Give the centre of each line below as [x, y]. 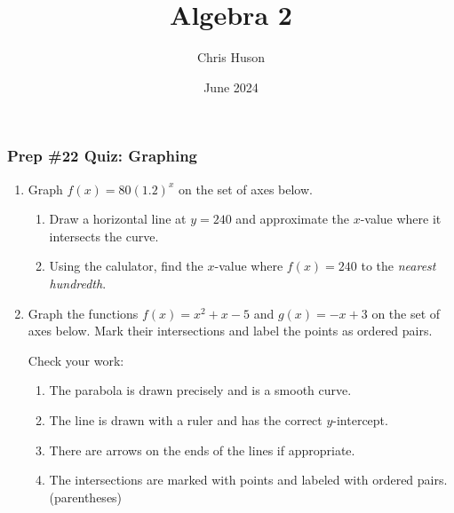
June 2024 [231, 87]
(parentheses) [86, 497]
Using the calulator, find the [126, 266]
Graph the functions [83, 313]
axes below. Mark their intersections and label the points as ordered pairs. [230, 331]
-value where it [401, 219]
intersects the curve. [104, 236]
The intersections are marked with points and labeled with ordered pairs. [248, 480]
